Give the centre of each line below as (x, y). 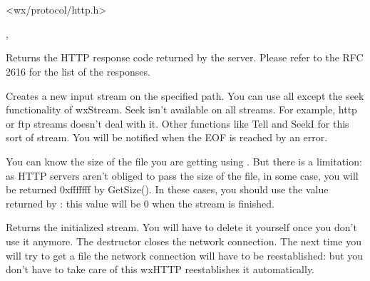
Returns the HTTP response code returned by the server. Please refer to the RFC (185, 57)
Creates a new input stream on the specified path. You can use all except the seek (185, 95)
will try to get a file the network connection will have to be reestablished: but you (185, 255)
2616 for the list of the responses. (78, 71)
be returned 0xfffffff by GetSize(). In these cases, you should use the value (167, 189)
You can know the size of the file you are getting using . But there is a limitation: (184, 161)
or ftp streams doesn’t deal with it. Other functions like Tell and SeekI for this (178, 123)
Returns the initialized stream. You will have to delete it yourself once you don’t (181, 227)
